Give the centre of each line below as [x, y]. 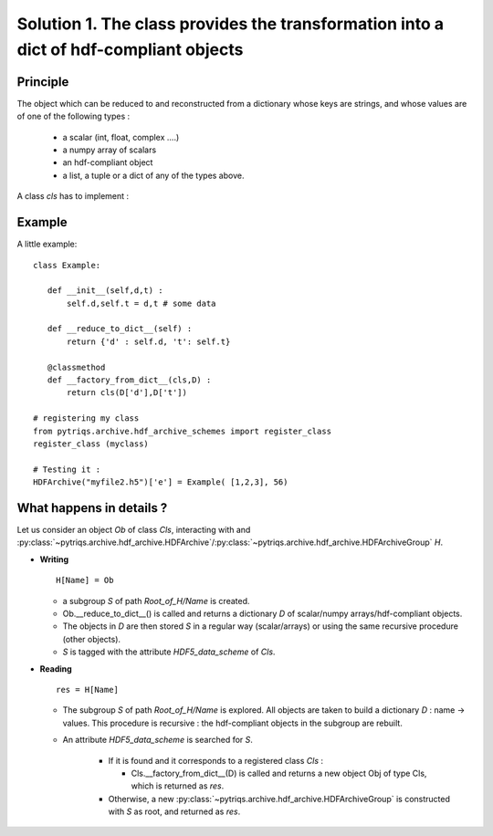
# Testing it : [67, 469]
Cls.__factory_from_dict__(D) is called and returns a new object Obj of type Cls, [279, 773]
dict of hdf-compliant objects [130, 49]
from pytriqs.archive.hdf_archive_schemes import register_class [183, 431]
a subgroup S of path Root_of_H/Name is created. [156, 601]
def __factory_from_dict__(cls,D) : [129, 380]
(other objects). [92, 639]
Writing [54, 559]
